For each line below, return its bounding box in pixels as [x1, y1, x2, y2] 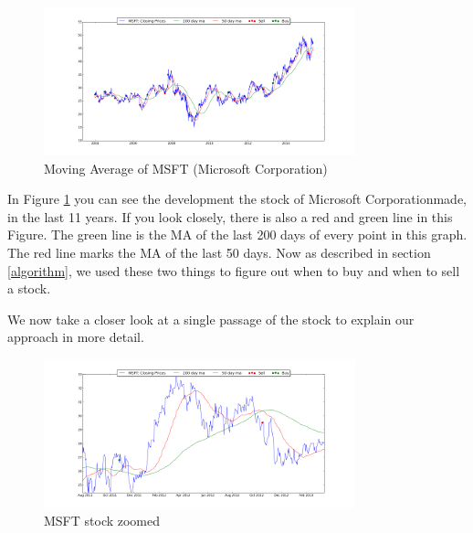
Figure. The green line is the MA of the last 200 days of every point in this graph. [7, 225, 468, 244]
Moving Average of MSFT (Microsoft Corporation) [44, 158, 328, 177]
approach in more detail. [7, 327, 144, 346]
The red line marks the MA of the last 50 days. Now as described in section [7, 242, 431, 261]
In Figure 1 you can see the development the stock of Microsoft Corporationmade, [7, 189, 468, 208]
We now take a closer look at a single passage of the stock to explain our [7, 309, 415, 328]
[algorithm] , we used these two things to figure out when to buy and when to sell [7, 261, 460, 280]
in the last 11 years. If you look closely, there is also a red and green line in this [7, 207, 453, 226]
